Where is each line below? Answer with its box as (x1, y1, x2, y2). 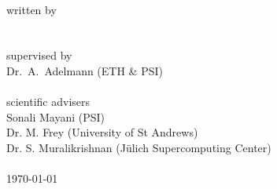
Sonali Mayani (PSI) (6, 108, 105, 125)
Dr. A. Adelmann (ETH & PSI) (6, 62, 163, 78)
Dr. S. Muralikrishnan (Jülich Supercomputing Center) (6, 139, 271, 155)
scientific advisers (6, 93, 90, 110)
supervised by (6, 47, 72, 64)
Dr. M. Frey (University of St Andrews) (6, 124, 198, 140)
